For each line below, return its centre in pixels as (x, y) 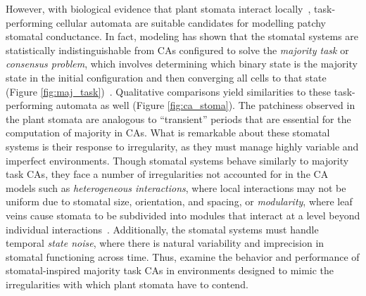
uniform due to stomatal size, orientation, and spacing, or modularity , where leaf (179, 201)
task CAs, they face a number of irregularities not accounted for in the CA (167, 174)
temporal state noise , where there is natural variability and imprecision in (165, 243)
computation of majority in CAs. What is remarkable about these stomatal (168, 133)
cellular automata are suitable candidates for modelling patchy (191, 22)
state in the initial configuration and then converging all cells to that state (166, 77)
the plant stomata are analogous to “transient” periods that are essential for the (178, 118)
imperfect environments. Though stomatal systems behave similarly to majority (177, 160)
